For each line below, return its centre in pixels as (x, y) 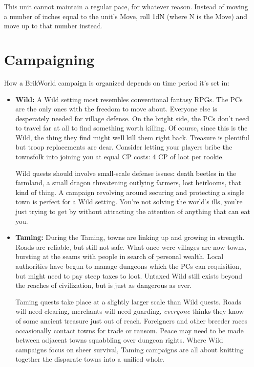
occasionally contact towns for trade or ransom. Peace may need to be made (129, 330)
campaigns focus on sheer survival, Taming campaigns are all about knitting (129, 349)
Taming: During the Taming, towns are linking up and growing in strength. (130, 237)
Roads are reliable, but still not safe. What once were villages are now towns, (131, 247)
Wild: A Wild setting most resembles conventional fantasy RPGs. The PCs (129, 99)
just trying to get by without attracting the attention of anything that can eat (133, 211)
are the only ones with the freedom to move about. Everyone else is (116, 109)
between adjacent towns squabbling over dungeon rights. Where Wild (119, 340)
